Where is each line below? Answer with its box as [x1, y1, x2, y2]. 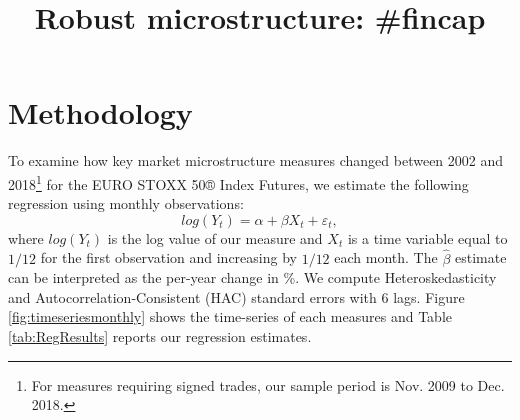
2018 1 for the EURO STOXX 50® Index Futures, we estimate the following [8, 170, 469, 194]
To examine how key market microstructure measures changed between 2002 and [8, 150, 504, 171]
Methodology [8, 92, 193, 133]
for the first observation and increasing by [40, 247, 297, 268]
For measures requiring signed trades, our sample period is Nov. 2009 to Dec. [31, 374, 505, 395]
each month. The [334, 247, 438, 268]
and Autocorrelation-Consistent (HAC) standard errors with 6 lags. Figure [8, 286, 465, 307]
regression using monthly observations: [8, 193, 244, 214]
